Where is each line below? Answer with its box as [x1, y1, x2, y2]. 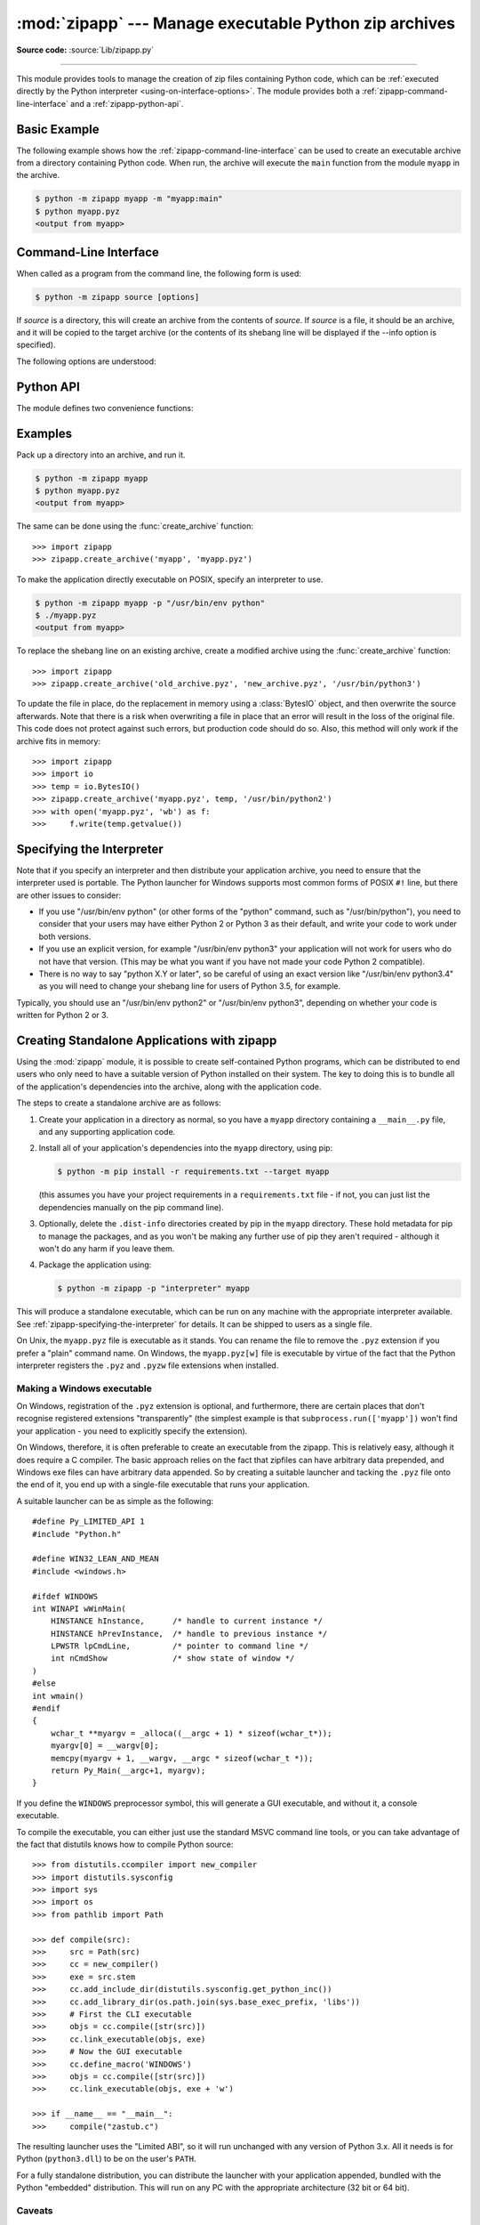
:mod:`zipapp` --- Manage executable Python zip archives [16, 13, 456, 33]
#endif [32, 1703, 61, 1713]
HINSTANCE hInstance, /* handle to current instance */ [50, 1616, 324, 1626]
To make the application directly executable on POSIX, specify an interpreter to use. [16, 574, 324, 585]
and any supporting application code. [38, 1127, 176, 1137]
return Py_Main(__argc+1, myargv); [50, 1765, 206, 1776]
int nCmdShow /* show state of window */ [50, 1654, 295, 1663]
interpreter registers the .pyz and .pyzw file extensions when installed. [16, 1360, 279, 1371]
